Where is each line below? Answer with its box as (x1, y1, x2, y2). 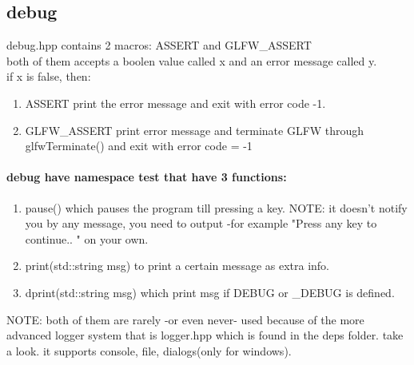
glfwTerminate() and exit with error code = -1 (25, 137, 253, 154)
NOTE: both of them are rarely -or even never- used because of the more (6, 311, 364, 327)
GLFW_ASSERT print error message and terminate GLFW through (25, 121, 364, 138)
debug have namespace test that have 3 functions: (6, 169, 287, 185)
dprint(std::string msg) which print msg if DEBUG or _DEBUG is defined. (25, 284, 395, 300)
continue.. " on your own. (25, 230, 149, 247)
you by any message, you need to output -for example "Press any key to (25, 215, 377, 232)
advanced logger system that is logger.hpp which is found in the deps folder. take (6, 327, 404, 343)
